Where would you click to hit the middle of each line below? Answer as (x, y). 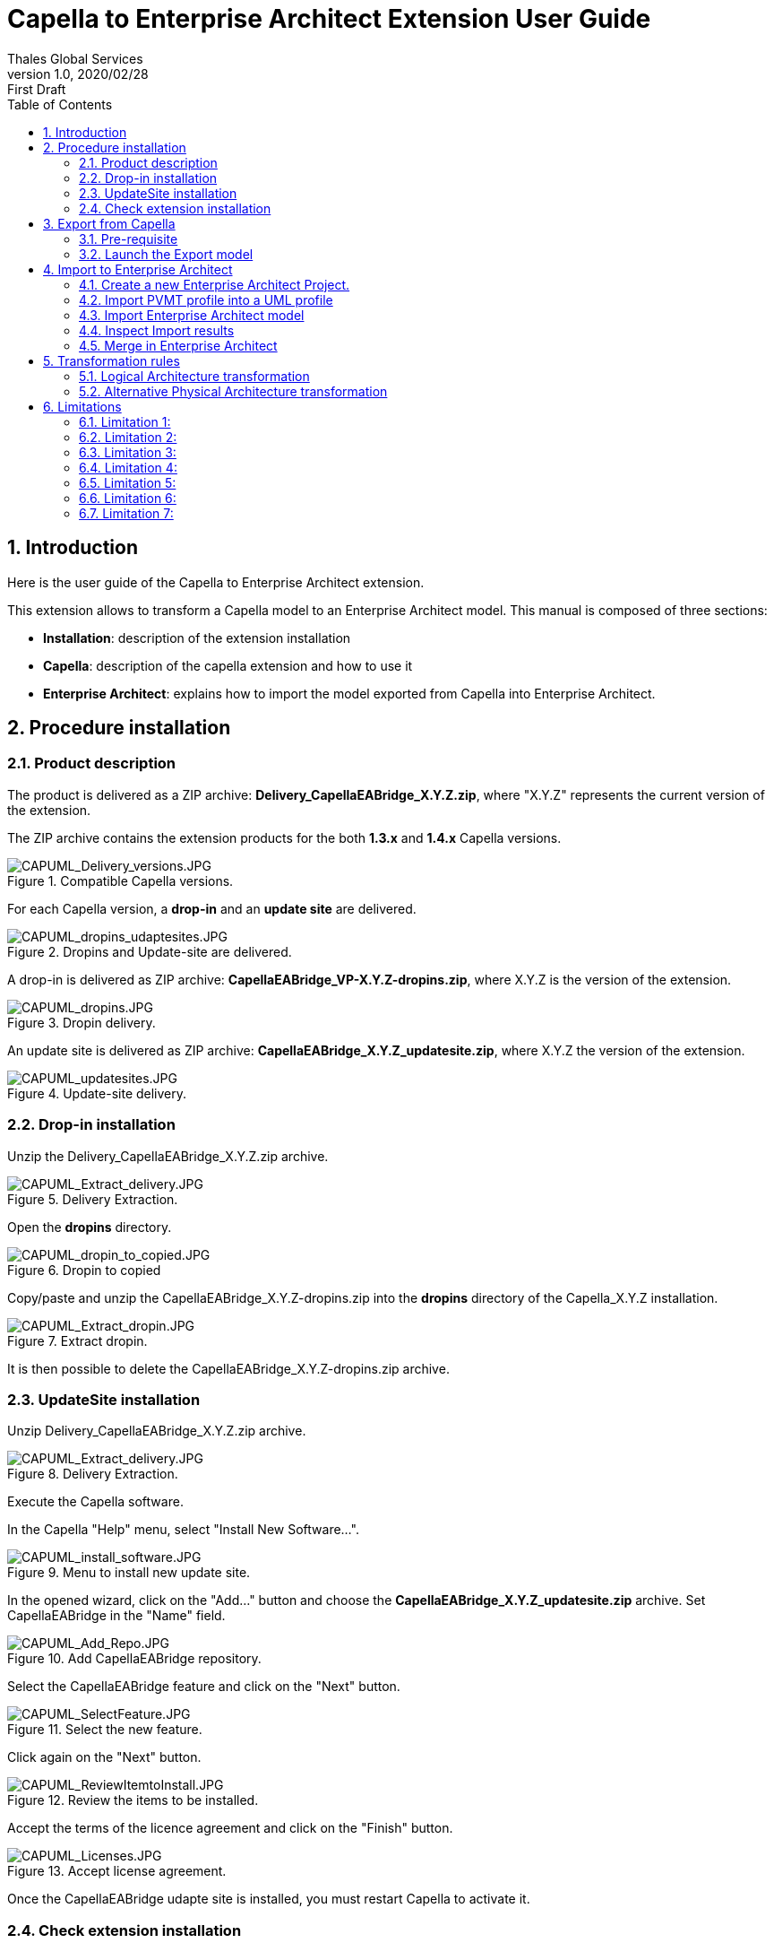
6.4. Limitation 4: (128, 467)
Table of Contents (60, 104)
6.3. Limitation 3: (128, 452)
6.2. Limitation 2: (128, 437)
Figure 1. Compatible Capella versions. (120, 880)
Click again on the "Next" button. (104, 1757)
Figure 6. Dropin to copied (84, 1270)
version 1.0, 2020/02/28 (78, 74)
